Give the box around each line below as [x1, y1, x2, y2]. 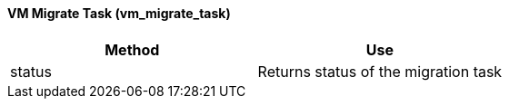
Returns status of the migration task [257, 62, 503, 81]
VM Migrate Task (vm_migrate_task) [7, 5, 231, 21]
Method [105, 40, 160, 59]
